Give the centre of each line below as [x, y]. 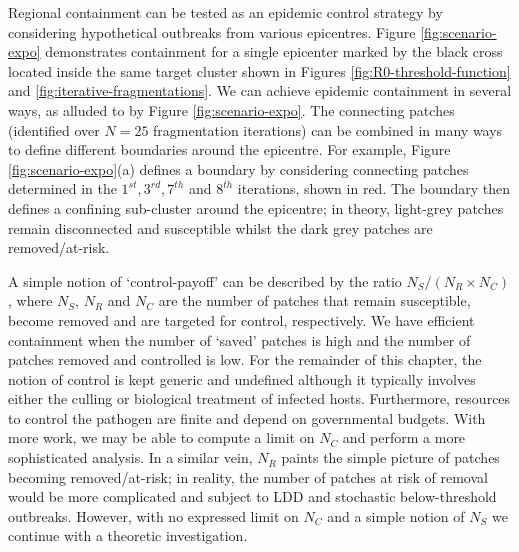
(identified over [54, 129]
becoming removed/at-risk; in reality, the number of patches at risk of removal [248, 476]
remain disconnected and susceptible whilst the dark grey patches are [220, 227]
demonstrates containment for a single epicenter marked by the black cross [274, 51]
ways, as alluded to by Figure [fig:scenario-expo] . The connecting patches [231, 109]
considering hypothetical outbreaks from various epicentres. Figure [212, 31]
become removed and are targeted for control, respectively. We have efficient [241, 319]
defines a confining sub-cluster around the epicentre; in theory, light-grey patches [256, 207]
